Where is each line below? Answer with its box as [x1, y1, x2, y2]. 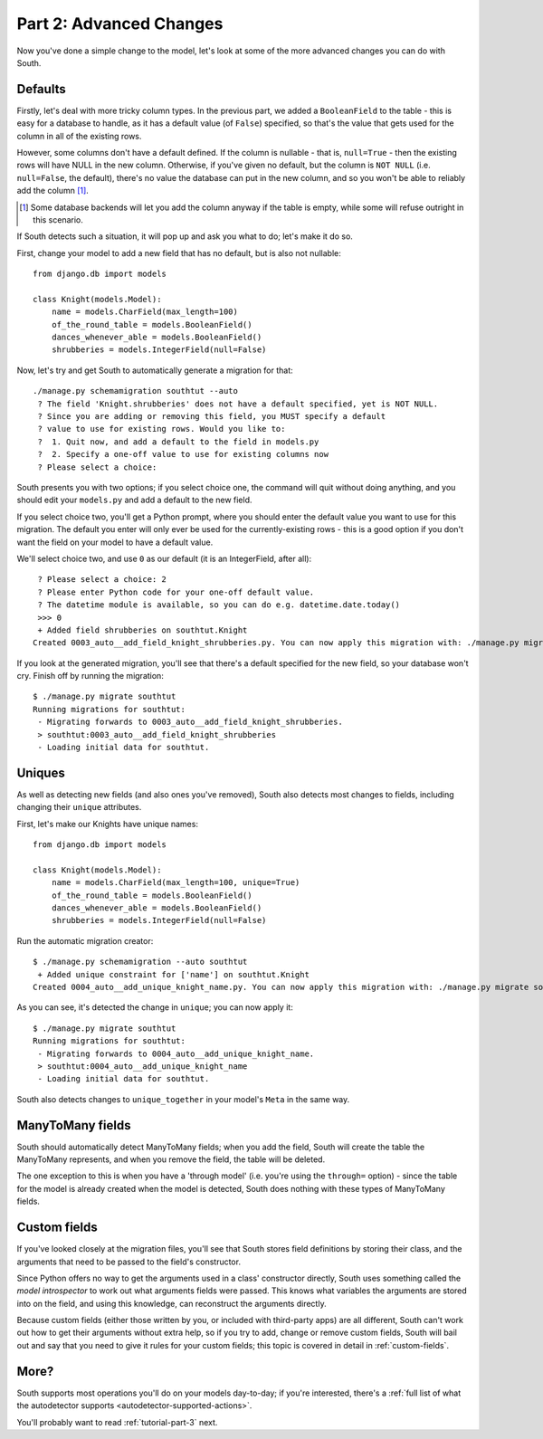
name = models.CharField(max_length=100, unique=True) [51, 878, 300, 888]
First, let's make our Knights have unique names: [16, 818, 199, 829]
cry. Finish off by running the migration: [16, 671, 165, 681]
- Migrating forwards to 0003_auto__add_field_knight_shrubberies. [37, 717, 343, 728]
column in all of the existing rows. [16, 130, 142, 141]
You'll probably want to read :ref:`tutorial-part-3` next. [16, 1416, 218, 1427]
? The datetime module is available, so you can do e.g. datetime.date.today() [37, 600, 401, 610]
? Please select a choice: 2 [37, 575, 167, 585]
